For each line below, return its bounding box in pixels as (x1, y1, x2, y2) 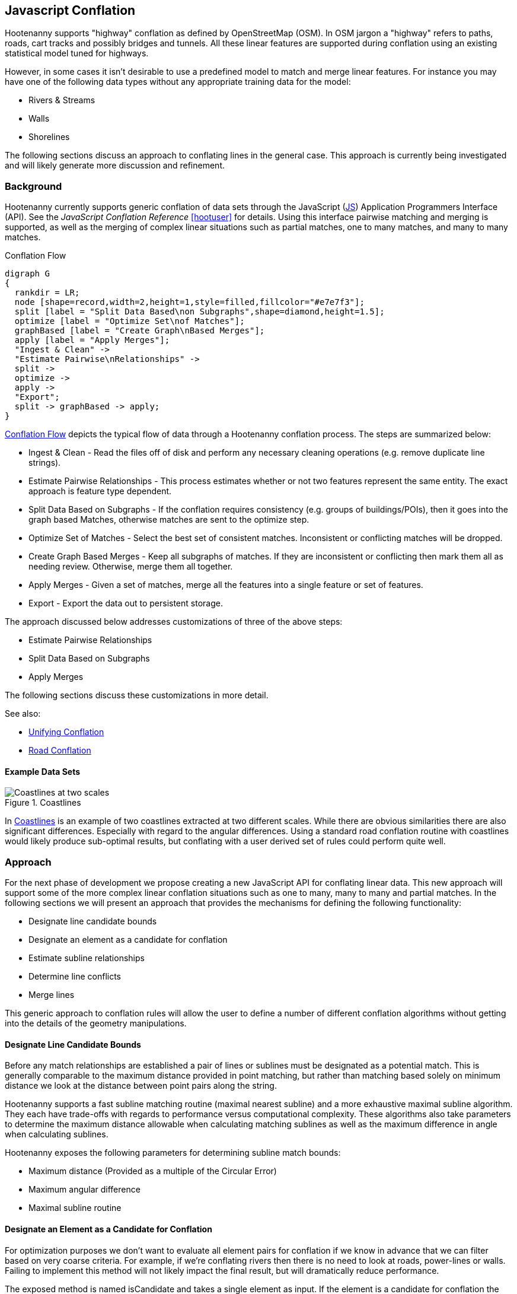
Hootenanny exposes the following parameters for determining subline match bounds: (5, 1147, 341, 1158)
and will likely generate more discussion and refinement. (5, 160, 225, 171)
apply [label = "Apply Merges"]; (14, 335, 170, 345)
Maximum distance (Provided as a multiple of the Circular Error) (28, 1166, 277, 1177)
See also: (5, 708, 41, 719)
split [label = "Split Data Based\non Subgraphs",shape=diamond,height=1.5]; (14, 307, 385, 317)
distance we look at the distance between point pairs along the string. (5, 1080, 277, 1091)
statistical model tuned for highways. (5, 48, 149, 59)
